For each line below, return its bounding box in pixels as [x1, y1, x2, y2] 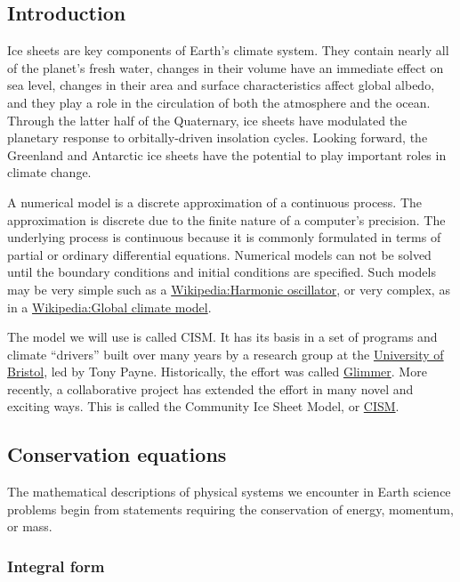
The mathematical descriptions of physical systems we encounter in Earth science [7, 482, 451, 501]
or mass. [7, 517, 52, 536]
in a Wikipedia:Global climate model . [7, 297, 212, 316]
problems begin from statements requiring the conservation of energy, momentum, [7, 499, 454, 518]
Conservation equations [7, 441, 227, 468]
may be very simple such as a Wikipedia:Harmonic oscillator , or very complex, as [7, 279, 450, 298]
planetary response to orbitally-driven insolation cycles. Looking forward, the [7, 128, 428, 147]
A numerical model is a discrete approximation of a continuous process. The [7, 192, 423, 211]
